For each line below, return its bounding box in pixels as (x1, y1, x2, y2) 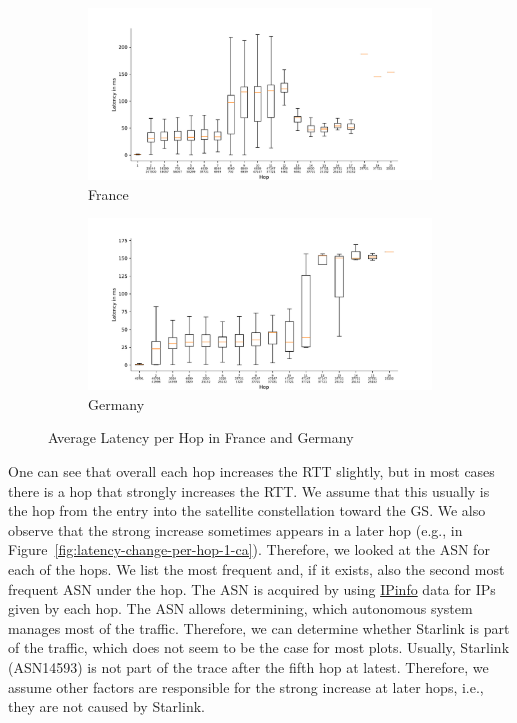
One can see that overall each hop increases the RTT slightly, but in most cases (8, 460, 495, 481)
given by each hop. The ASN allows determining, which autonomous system (8, 598, 473, 619)
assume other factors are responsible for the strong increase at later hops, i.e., (8, 676, 484, 697)
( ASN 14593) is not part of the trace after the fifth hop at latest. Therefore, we (8, 656, 489, 677)
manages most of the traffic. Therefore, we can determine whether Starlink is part (8, 617, 510, 638)
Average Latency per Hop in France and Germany (48, 427, 354, 448)
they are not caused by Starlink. (8, 696, 205, 717)
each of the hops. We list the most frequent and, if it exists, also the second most (8, 558, 505, 579)
